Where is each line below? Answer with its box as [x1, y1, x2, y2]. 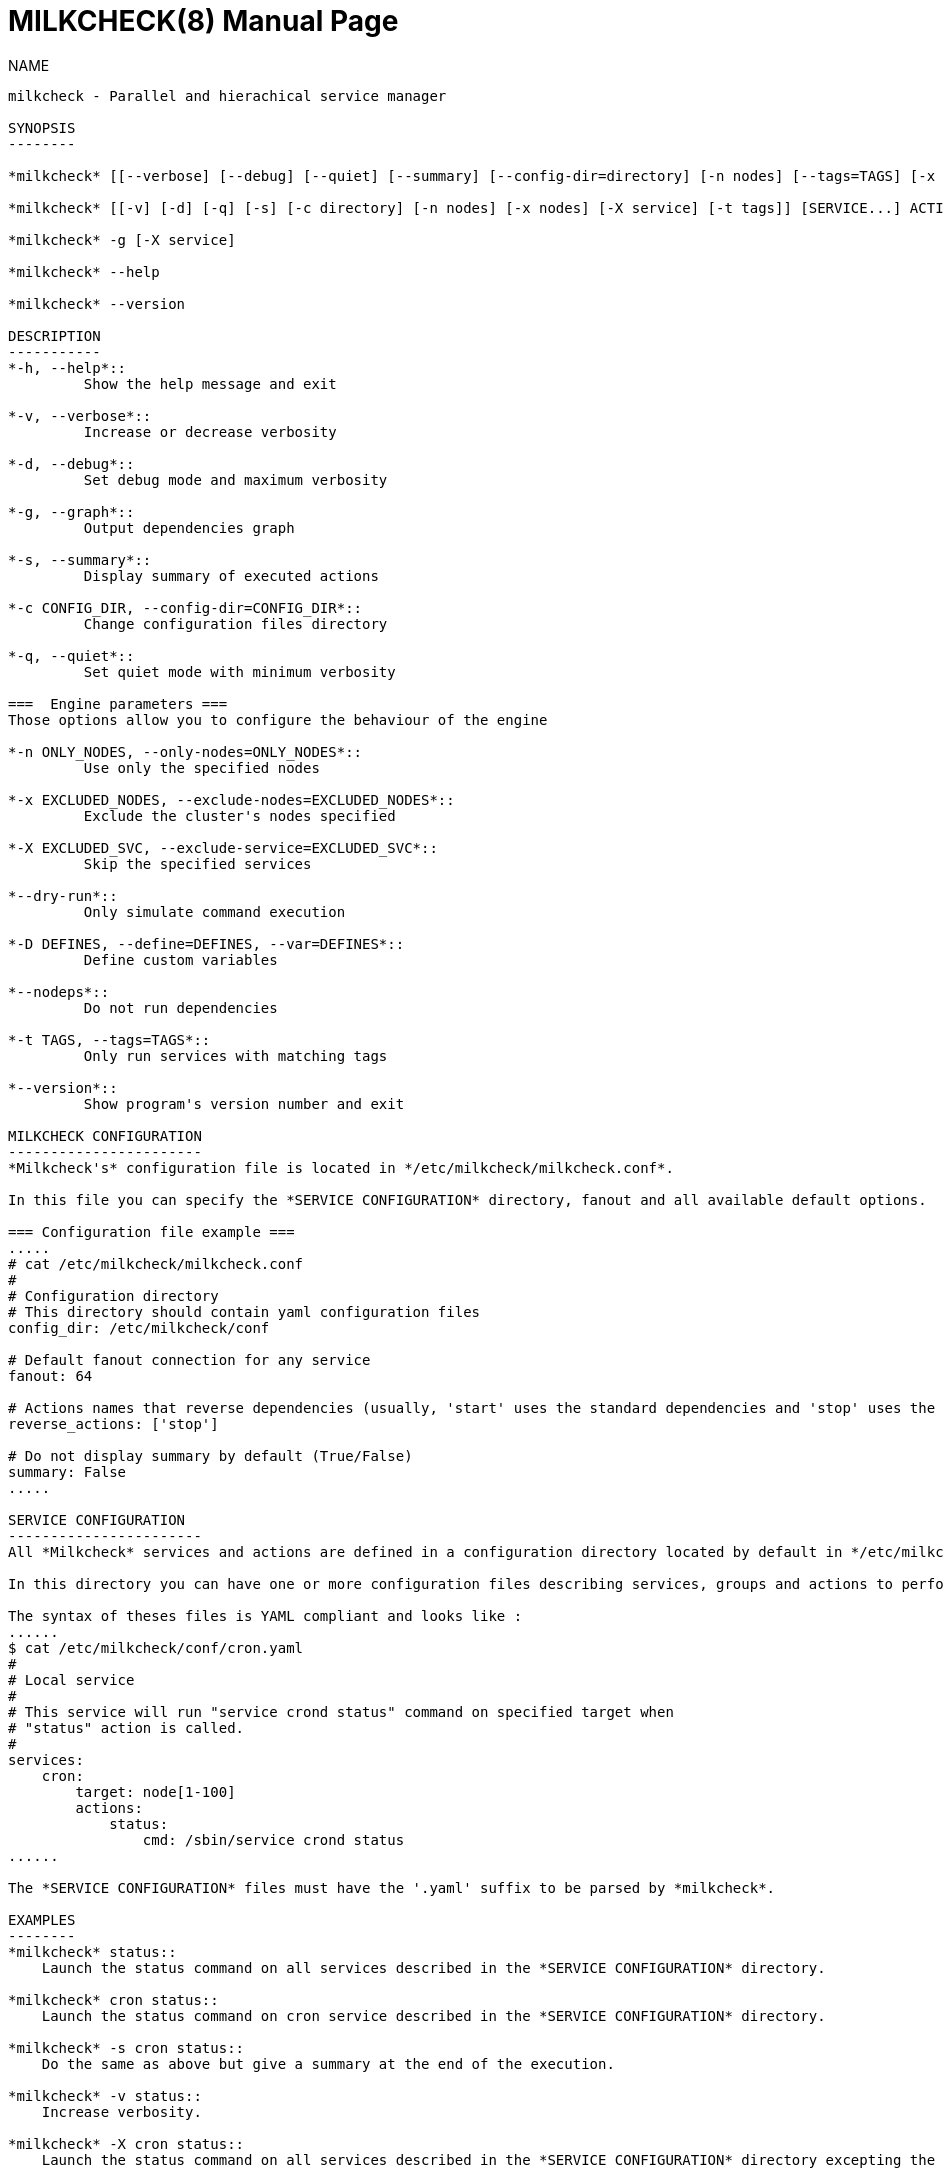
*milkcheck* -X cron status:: [8, 2135, 245, 2152]
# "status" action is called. [8, 1719, 245, 1736]
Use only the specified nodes [83, 759, 320, 776]
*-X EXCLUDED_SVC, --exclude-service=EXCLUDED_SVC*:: [8, 839, 438, 856]
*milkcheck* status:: [8, 1943, 177, 1960]
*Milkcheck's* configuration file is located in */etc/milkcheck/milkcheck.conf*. [8, 1159, 674, 1176]
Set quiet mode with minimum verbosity [83, 663, 396, 680]
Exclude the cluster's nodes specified [83, 807, 396, 824]
